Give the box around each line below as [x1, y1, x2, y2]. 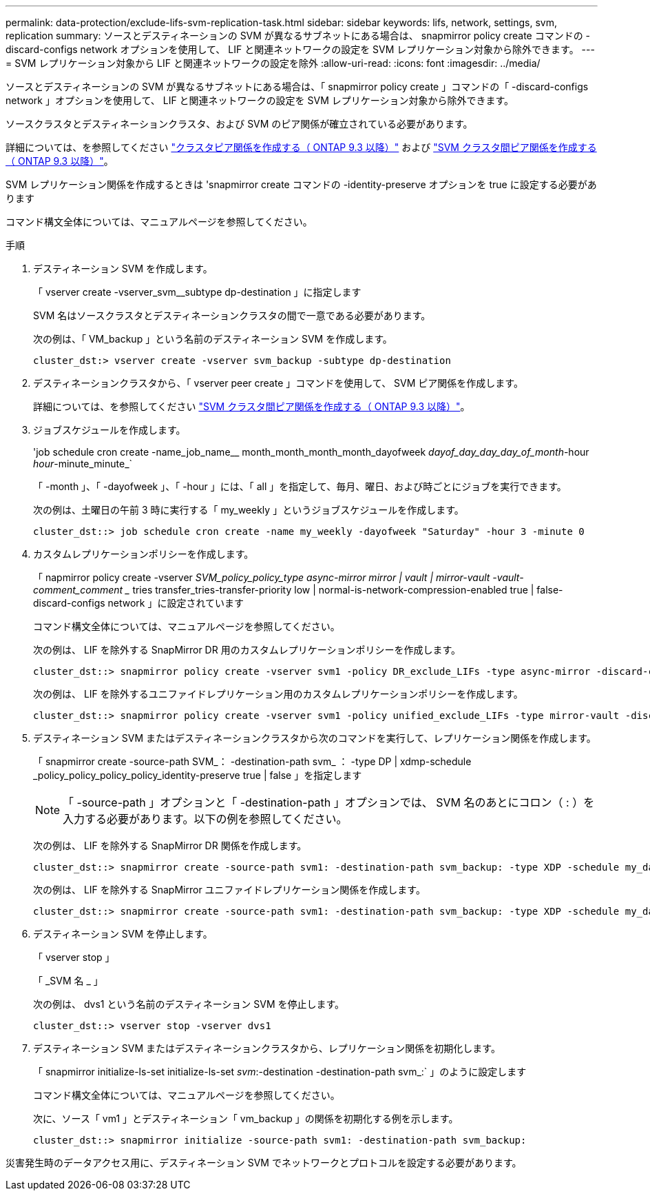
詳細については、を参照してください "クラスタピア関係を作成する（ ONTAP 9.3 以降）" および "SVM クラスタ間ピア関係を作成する [6, 141, 597, 153]
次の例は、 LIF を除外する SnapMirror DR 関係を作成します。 [33, 840, 307, 851]
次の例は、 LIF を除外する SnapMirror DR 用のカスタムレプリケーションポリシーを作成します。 [33, 644, 461, 656]
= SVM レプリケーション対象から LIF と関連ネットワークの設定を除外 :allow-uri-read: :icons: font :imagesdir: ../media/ [6, 57, 541, 69]
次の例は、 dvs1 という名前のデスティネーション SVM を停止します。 [33, 998, 345, 1010]
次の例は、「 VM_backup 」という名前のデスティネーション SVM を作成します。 [33, 333, 392, 345]
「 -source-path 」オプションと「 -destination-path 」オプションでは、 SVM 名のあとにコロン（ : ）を [63, 795, 595, 809]
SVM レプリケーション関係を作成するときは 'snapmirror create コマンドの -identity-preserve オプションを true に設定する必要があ [6, 179, 597, 190]
